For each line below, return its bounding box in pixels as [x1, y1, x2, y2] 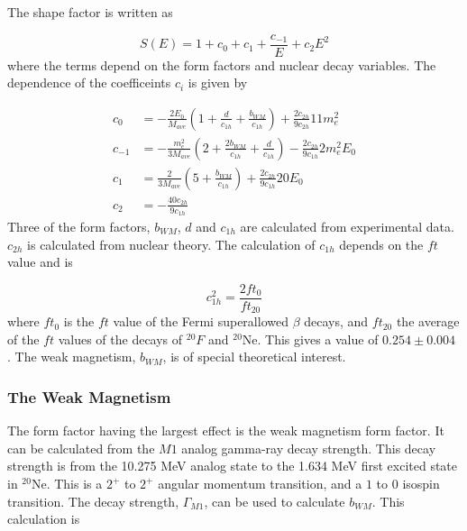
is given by [188, 73, 248, 92]
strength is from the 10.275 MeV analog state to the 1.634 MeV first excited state [7, 456, 458, 475]
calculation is [7, 509, 80, 528]
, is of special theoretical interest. [162, 347, 346, 366]
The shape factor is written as [7, 3, 173, 21]
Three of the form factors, [7, 216, 151, 235]
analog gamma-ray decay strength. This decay [181, 438, 436, 457]
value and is [7, 252, 73, 271]
